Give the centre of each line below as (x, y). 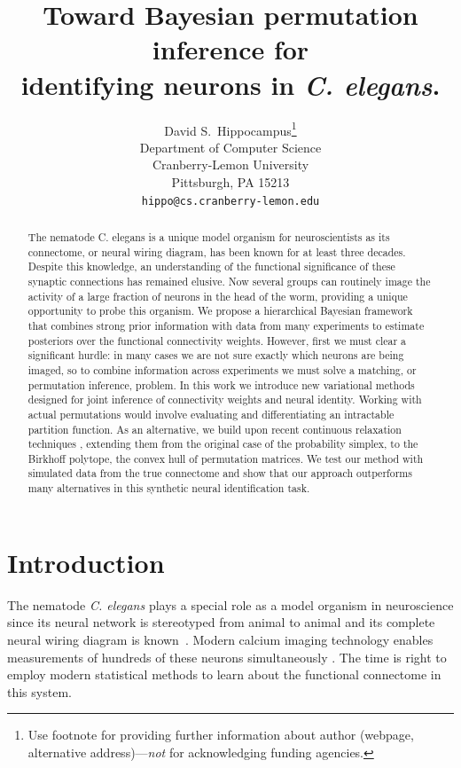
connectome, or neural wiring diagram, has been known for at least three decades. (217, 251)
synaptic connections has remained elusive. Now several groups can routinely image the (229, 281)
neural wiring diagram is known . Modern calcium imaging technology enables (220, 639)
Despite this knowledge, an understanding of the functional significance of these (211, 266)
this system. (39, 691)
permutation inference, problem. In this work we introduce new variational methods (221, 384)
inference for (230, 49)
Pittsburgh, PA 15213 (230, 181)
